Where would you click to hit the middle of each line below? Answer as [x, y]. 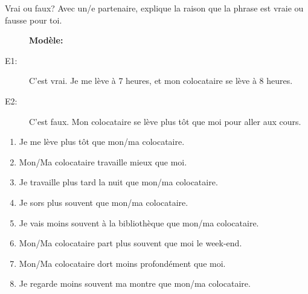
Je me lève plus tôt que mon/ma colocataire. [102, 142]
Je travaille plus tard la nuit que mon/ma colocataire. [118, 182]
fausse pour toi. [34, 20]
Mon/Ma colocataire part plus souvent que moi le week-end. [130, 243]
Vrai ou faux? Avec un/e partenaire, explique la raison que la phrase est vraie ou [154, 8]
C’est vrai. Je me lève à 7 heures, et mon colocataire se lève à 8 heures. [161, 81]
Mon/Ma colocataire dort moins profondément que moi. [122, 263]
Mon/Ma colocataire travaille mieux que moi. [103, 161]
